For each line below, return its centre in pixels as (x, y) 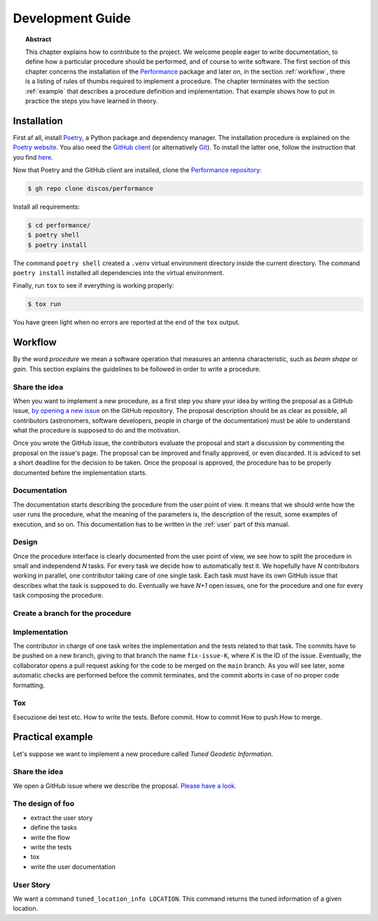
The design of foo (44, 803)
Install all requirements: (47, 206)
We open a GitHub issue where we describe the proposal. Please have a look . (125, 786)
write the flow (50, 837)
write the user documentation (73, 866)
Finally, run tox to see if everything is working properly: (93, 286)
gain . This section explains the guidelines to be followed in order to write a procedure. (137, 369)
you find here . (33, 157)
